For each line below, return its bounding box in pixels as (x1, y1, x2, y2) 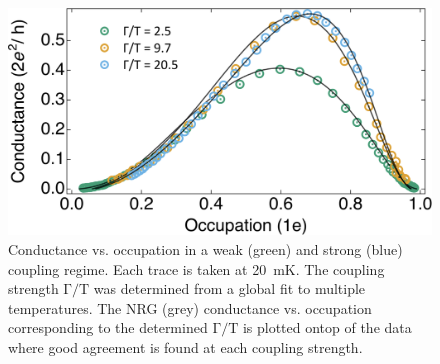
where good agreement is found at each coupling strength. (8, 336, 363, 357)
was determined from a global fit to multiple (93, 278, 366, 299)
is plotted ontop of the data (242, 317, 412, 338)
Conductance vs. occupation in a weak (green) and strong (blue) (8, 238, 403, 259)
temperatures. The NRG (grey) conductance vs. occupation (8, 297, 372, 318)
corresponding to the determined (8, 317, 208, 338)
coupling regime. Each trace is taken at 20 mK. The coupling (8, 258, 385, 279)
